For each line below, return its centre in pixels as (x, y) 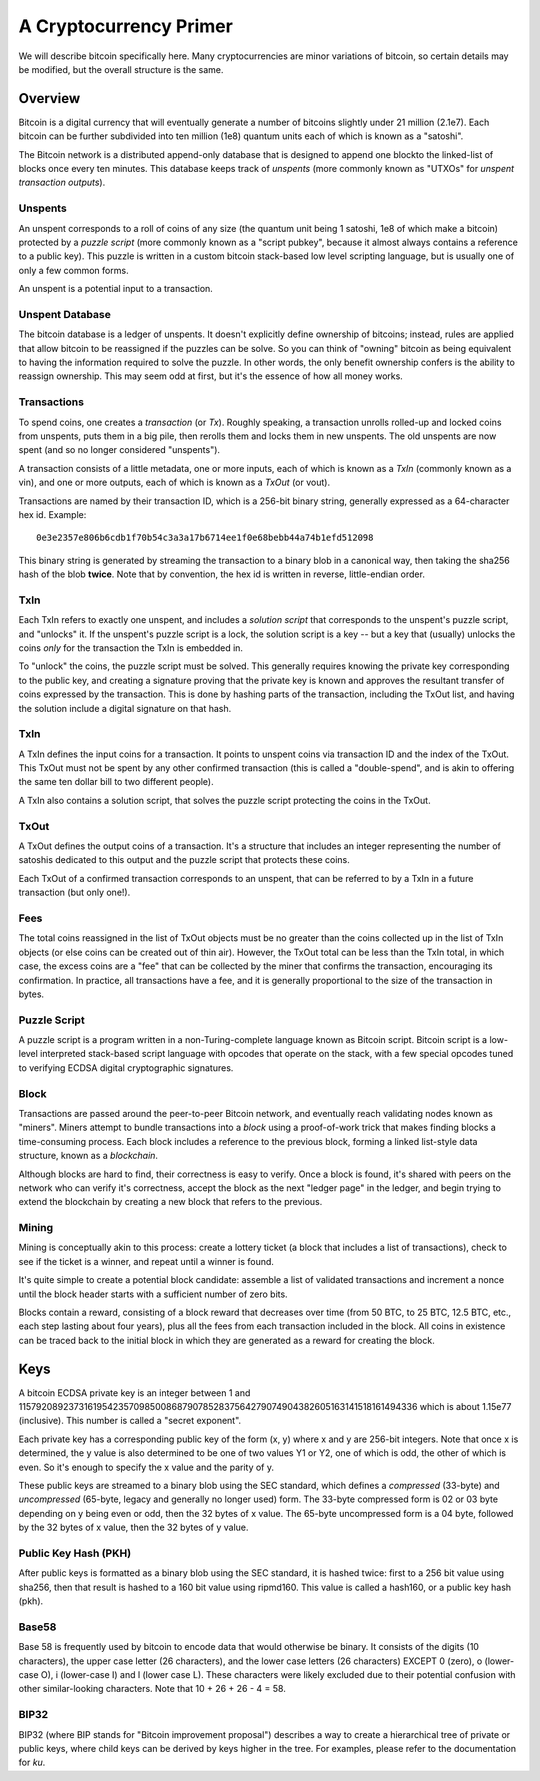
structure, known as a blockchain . (88, 1156)
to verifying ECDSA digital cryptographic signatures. (126, 1067)
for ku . (32, 1762)
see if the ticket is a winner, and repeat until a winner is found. (146, 1261)
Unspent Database (65, 314)
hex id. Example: (52, 514)
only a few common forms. (73, 270)
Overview (49, 98)
